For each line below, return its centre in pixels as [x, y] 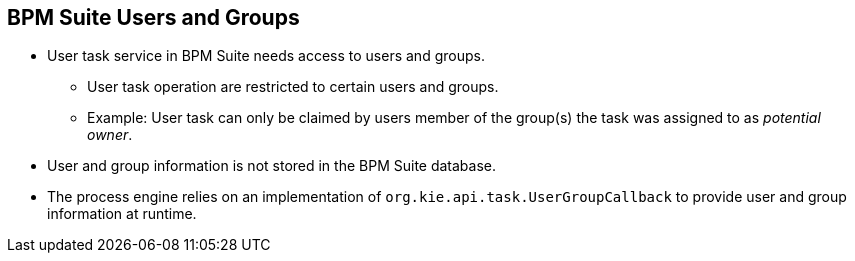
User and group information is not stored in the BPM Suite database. [272, 166]
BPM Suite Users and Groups [153, 17]
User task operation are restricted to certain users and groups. [293, 87]
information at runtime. [122, 214]
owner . [110, 135]
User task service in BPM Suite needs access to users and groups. [266, 56]
